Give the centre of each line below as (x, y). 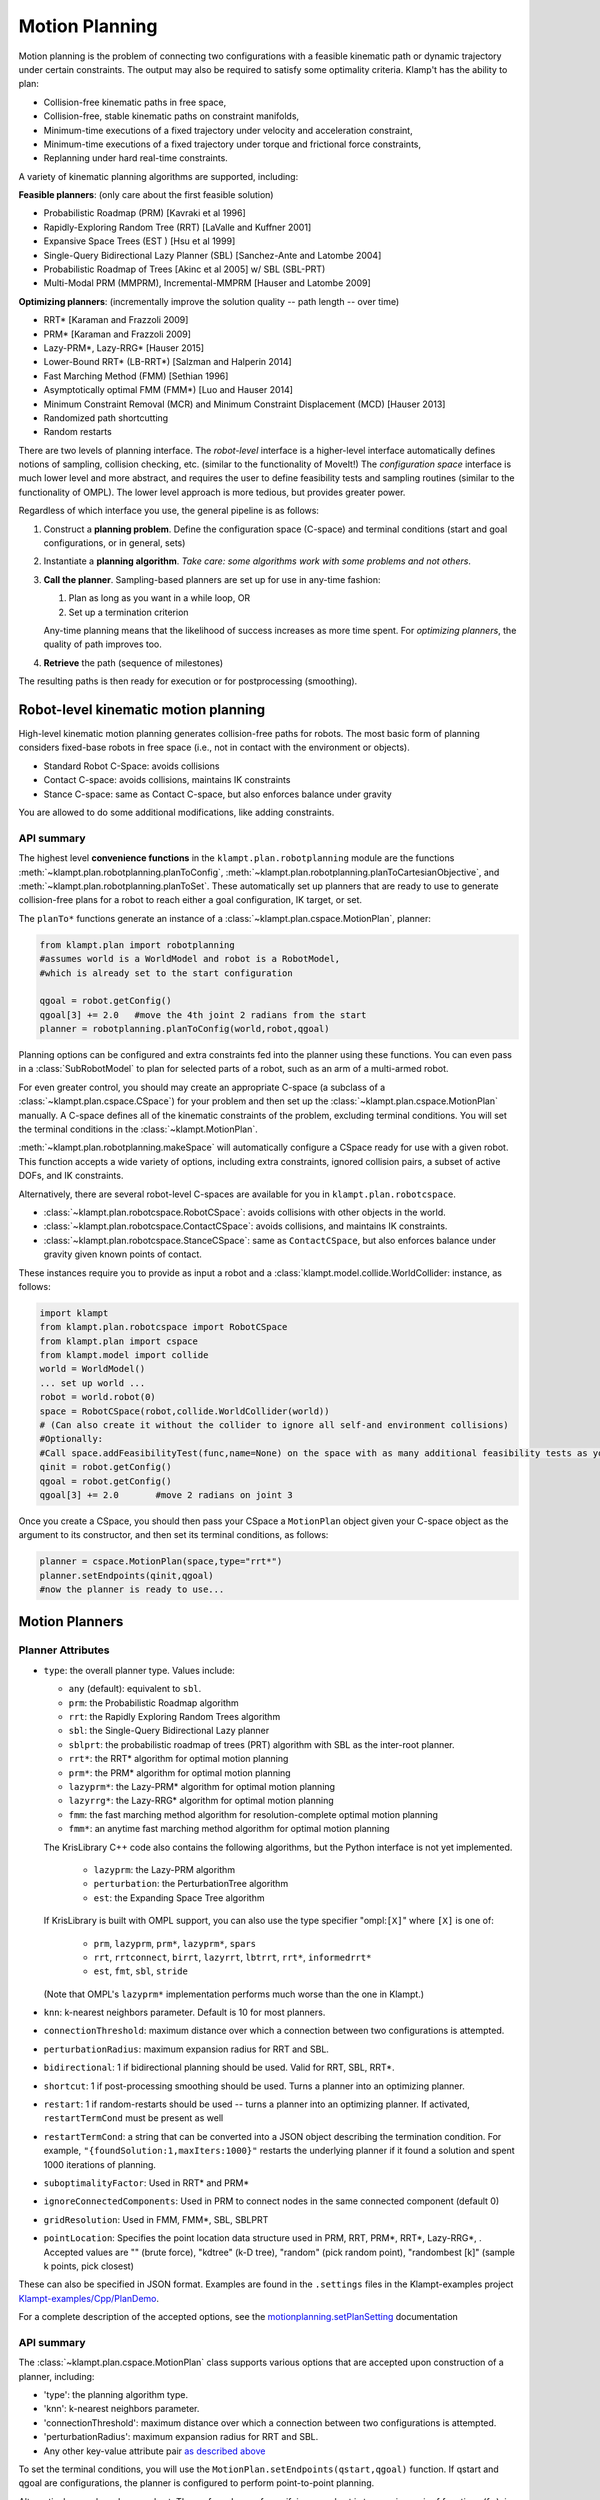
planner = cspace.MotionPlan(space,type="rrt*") (161, 1561)
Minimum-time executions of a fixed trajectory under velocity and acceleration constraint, (228, 130)
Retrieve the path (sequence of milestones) (133, 662)
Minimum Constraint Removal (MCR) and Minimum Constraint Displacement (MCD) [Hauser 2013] (244, 404)
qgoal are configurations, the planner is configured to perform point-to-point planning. (196, 2483)
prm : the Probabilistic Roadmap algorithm (153, 1702)
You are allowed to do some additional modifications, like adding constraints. (176, 812)
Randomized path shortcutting (106, 417)
